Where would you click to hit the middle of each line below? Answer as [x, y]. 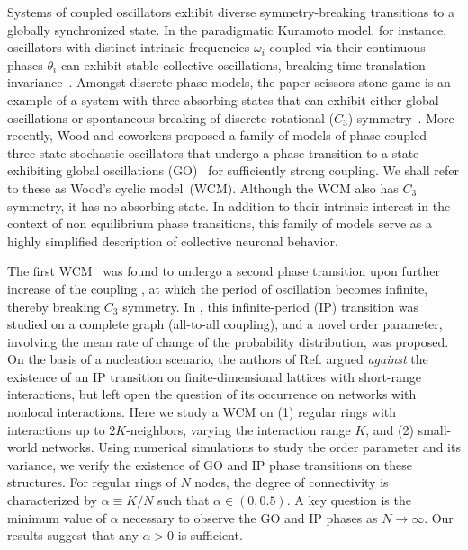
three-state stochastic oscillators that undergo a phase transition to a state [213, 152]
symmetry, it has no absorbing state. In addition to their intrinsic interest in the [229, 205]
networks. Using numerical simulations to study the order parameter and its [251, 447]
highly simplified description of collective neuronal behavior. [173, 240]
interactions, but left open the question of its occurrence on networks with [212, 394]
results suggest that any [73, 535]
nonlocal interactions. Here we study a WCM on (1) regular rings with [202, 412]
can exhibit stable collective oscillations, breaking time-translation [243, 64]
